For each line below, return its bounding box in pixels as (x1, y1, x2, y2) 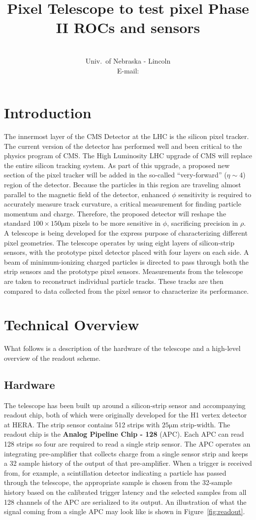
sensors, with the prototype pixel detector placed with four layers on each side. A (4, 247, 249, 257)
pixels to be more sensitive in (72, 218, 161, 228)
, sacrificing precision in (167, 218, 238, 228)
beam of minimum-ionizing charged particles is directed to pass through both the (4, 256, 249, 267)
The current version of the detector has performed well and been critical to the (4, 140, 242, 151)
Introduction (4, 103, 92, 123)
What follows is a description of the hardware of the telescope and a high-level (4, 343, 241, 353)
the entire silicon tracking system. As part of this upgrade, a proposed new (4, 160, 230, 170)
